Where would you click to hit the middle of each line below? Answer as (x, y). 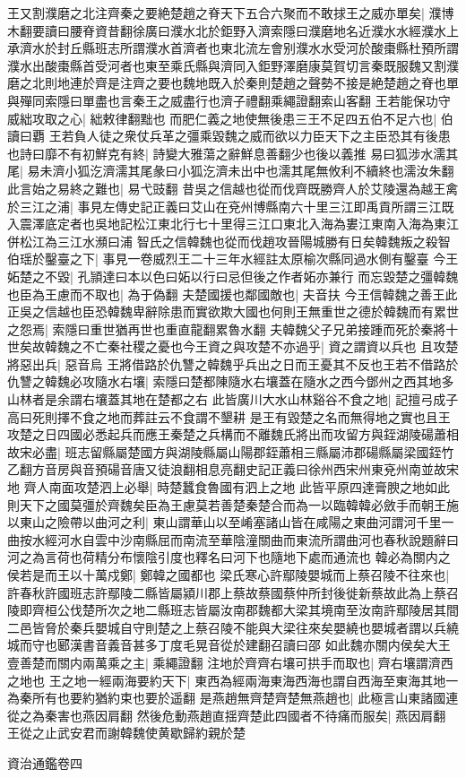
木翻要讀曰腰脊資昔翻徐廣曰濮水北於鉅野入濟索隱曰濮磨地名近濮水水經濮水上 (233, 30)
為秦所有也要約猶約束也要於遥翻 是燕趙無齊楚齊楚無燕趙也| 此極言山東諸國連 (233, 698)
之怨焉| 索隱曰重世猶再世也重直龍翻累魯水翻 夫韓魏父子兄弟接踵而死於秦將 (227, 328)
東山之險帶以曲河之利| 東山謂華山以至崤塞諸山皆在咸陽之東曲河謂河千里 (230, 522)
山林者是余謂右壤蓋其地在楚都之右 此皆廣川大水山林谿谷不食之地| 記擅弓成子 (233, 399)
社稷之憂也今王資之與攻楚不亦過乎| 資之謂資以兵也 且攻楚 (289, 346)
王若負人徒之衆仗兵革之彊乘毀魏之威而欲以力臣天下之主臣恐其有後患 (250, 136)
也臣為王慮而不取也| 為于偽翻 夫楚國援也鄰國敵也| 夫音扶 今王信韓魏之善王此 (233, 294)
